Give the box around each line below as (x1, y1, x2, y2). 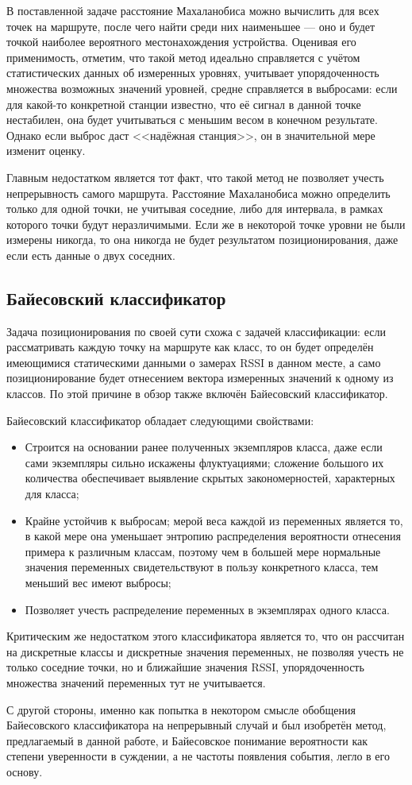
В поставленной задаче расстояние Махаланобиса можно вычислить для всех (6, 2, 379, 18)
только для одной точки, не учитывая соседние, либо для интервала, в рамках (6, 200, 383, 217)
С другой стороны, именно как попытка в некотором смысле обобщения (6, 701, 356, 717)
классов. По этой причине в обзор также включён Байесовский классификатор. (6, 385, 388, 402)
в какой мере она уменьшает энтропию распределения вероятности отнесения (25, 528, 402, 544)
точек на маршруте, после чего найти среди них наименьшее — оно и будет (6, 17, 375, 34)
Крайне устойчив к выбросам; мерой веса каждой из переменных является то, (25, 512, 403, 528)
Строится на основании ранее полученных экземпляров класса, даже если (25, 439, 383, 455)
